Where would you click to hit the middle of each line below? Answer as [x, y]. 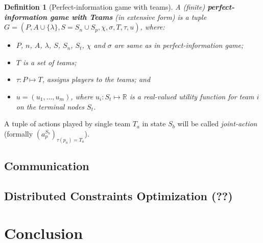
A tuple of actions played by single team [67, 124]
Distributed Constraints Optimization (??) [118, 195]
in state [154, 124]
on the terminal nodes [50, 106]
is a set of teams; [50, 62]
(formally [19, 133]
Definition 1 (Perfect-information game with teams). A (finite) [105, 7]
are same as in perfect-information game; [179, 45]
